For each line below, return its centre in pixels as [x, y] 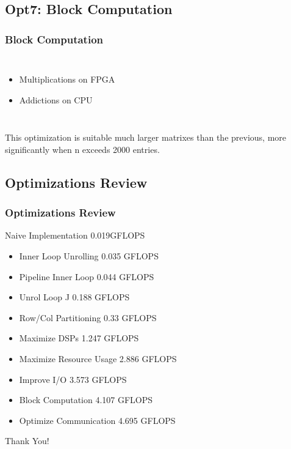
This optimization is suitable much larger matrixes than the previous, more [146, 137]
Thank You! [27, 441]
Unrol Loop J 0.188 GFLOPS [74, 297]
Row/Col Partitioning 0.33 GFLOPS [88, 317]
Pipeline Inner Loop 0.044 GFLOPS [87, 276]
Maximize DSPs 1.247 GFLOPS [79, 338]
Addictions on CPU [56, 99]
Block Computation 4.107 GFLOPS [86, 400]
